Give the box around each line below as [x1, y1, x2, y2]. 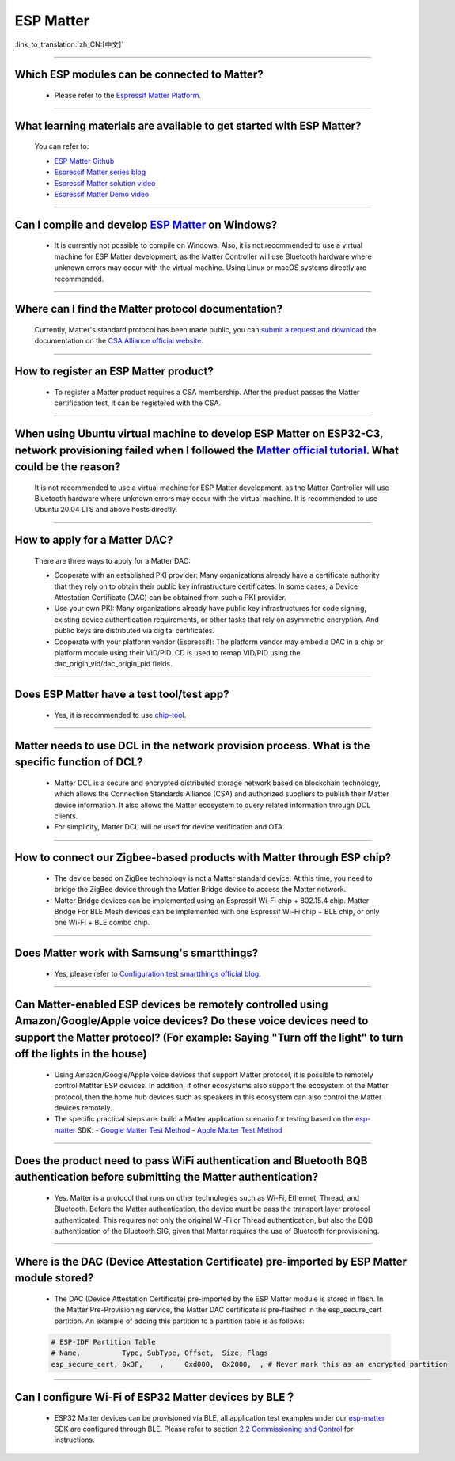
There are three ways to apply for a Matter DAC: [34, 556, 191, 565]
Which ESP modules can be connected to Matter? [14, 68, 264, 82]
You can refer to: [34, 142, 89, 151]
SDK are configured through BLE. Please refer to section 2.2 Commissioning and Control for [54, 1424, 354, 1433]
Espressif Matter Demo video [54, 189, 150, 199]
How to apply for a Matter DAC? [14, 533, 173, 547]
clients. [54, 811, 78, 821]
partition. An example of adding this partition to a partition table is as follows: [54, 1316, 305, 1326]
